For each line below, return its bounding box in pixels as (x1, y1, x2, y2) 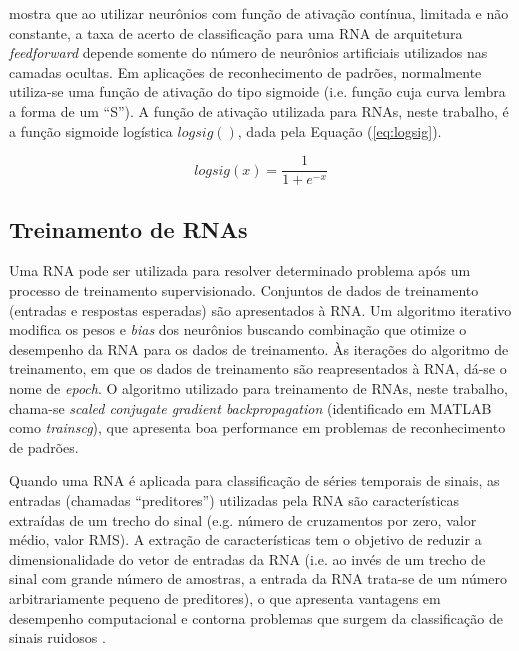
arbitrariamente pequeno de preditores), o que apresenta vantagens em (9, 587, 441, 608)
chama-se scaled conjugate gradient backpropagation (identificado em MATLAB (9, 397, 492, 418)
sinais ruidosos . (9, 627, 106, 648)
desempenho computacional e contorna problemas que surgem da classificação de (9, 607, 503, 628)
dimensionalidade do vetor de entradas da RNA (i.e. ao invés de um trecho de (9, 548, 486, 569)
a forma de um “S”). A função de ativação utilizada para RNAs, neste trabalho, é (9, 100, 509, 121)
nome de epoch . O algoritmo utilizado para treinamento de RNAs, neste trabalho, (9, 377, 508, 398)
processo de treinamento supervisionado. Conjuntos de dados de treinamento (9, 280, 479, 301)
